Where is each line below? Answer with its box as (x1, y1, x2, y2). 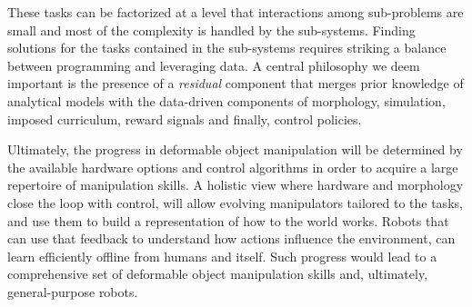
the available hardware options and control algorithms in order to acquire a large (7, 157, 458, 176)
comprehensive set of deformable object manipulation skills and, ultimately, (7, 264, 428, 283)
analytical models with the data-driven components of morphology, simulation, (7, 91, 446, 110)
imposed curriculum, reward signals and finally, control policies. (7, 109, 362, 128)
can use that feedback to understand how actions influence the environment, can (7, 229, 456, 248)
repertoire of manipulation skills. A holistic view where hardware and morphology (7, 175, 464, 194)
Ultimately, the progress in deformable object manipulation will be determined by (7, 140, 463, 159)
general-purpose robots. (7, 282, 138, 301)
